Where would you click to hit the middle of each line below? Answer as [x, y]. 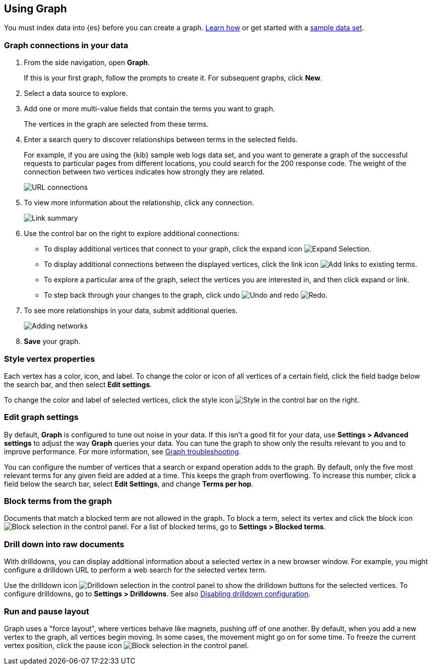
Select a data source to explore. [76, 93]
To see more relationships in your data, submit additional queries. [131, 311]
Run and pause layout [47, 611]
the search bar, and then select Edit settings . [78, 384]
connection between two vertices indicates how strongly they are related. [144, 172]
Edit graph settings [42, 417]
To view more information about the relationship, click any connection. [139, 203]
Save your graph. [52, 341]
